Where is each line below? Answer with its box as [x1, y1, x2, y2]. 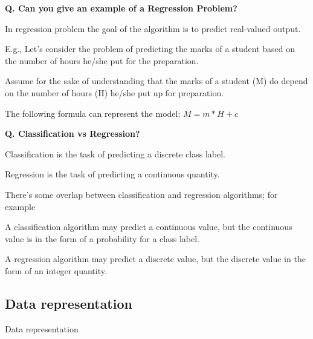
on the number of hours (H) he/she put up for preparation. [5, 86, 224, 99]
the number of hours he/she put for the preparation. [5, 54, 199, 67]
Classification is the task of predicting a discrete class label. [5, 147, 225, 160]
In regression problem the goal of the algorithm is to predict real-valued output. [5, 22, 301, 35]
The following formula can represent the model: [5, 107, 181, 119]
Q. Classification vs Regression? [5, 127, 140, 140]
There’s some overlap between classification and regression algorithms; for [5, 188, 278, 200]
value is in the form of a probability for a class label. [5, 232, 199, 245]
